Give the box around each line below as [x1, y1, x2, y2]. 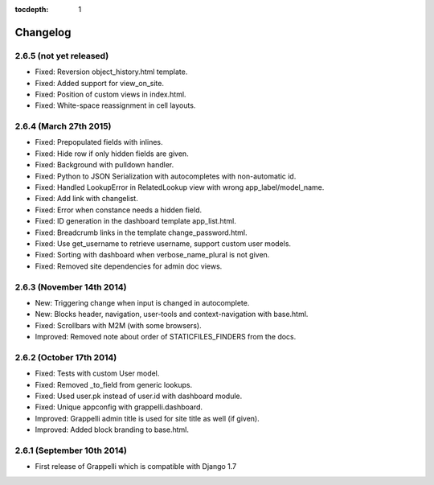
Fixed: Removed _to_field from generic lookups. [35, 380, 193, 389]
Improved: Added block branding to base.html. [35, 425, 189, 434]
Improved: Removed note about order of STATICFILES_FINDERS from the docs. [35, 332, 297, 342]
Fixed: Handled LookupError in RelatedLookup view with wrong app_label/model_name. [35, 183, 325, 192]
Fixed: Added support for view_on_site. [35, 78, 165, 88]
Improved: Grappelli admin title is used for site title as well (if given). [35, 413, 260, 423]
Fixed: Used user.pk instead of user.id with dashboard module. [35, 391, 243, 401]
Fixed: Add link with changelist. [35, 194, 138, 203]
